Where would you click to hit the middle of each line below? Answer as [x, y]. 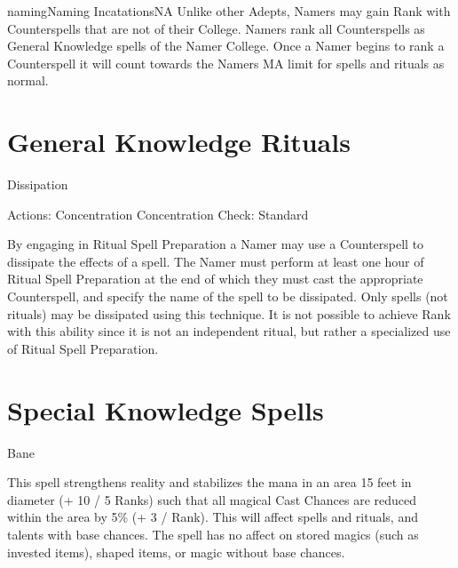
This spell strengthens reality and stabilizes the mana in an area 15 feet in [209, 482]
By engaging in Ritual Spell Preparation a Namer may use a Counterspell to [216, 244]
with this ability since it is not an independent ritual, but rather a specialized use [229, 331]
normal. [28, 80]
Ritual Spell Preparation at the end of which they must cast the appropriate [215, 279]
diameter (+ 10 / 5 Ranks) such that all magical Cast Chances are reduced [212, 499]
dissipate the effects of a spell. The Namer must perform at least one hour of [216, 261]
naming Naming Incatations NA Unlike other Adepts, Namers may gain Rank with [229, 11]
